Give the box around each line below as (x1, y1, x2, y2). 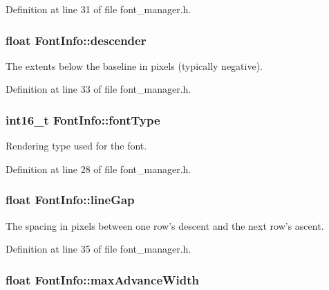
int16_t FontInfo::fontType (6, 111, 160, 128)
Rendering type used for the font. (6, 138, 147, 153)
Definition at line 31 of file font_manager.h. (6, 2, 191, 16)
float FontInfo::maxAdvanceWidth (6, 271, 199, 288)
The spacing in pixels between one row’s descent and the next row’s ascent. (6, 218, 324, 233)
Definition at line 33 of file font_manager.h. (6, 82, 191, 96)
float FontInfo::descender (6, 31, 147, 48)
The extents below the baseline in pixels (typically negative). (6, 58, 263, 73)
